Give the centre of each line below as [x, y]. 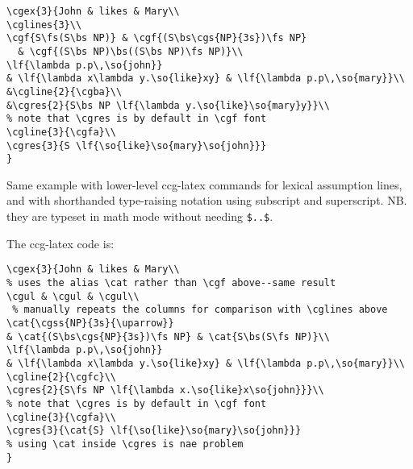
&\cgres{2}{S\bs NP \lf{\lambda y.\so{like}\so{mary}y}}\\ [168, 105]
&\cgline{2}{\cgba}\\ [65, 91]
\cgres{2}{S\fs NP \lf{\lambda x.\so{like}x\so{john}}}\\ [165, 390]
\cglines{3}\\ [44, 25]
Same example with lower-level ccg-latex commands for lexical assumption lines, [204, 184]
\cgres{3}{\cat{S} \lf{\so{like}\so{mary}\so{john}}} [154, 431]
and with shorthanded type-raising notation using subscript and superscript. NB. [207, 200]
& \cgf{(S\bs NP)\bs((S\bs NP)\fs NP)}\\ [131, 51]
